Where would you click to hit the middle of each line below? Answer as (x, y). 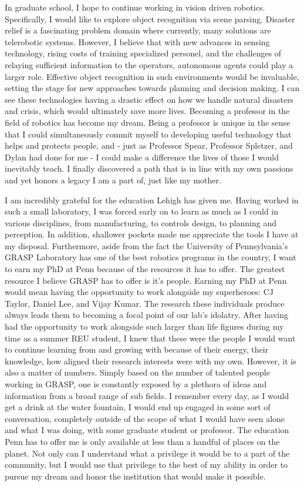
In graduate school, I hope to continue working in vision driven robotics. (135, 7)
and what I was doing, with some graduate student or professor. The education (147, 430)
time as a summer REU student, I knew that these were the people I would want (150, 338)
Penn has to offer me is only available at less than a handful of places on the (142, 441)
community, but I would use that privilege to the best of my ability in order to (146, 465)
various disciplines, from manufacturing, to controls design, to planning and (141, 222)
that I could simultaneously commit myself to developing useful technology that (148, 134)
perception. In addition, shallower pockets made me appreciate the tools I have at (152, 234)
